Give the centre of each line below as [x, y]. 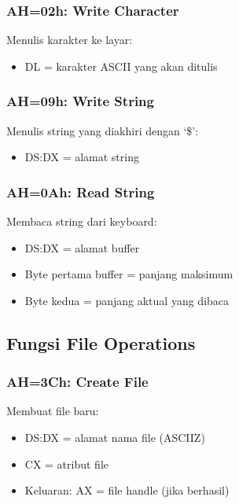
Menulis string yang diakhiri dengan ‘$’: [103, 130]
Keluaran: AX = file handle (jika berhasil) [127, 490]
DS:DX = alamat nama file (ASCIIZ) [115, 437]
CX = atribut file [67, 464]
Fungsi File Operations [101, 342]
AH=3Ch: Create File [77, 382]
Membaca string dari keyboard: [82, 221]
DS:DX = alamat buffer [82, 247]
